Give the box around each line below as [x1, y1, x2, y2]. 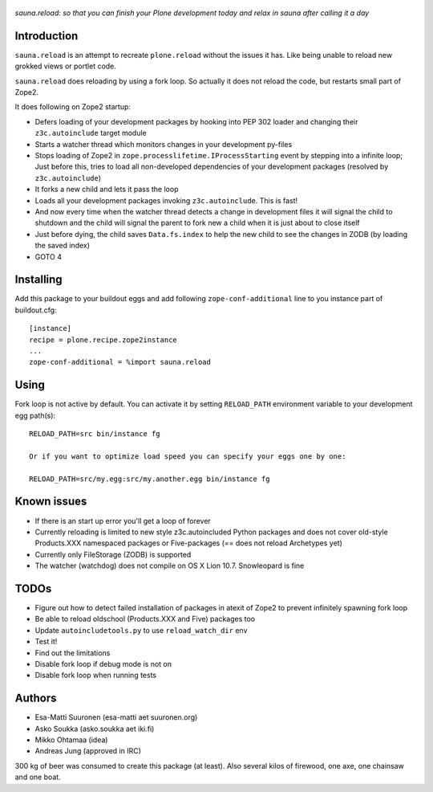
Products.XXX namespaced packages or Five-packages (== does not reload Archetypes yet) [34, 538, 342, 548]
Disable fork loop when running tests [34, 671, 156, 680]
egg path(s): [14, 410, 56, 420]
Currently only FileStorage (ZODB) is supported [34, 549, 192, 559]
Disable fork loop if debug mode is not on [34, 659, 172, 668]
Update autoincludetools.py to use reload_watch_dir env [34, 625, 248, 635]
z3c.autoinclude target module [34, 129, 148, 138]
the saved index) [34, 241, 91, 251]
